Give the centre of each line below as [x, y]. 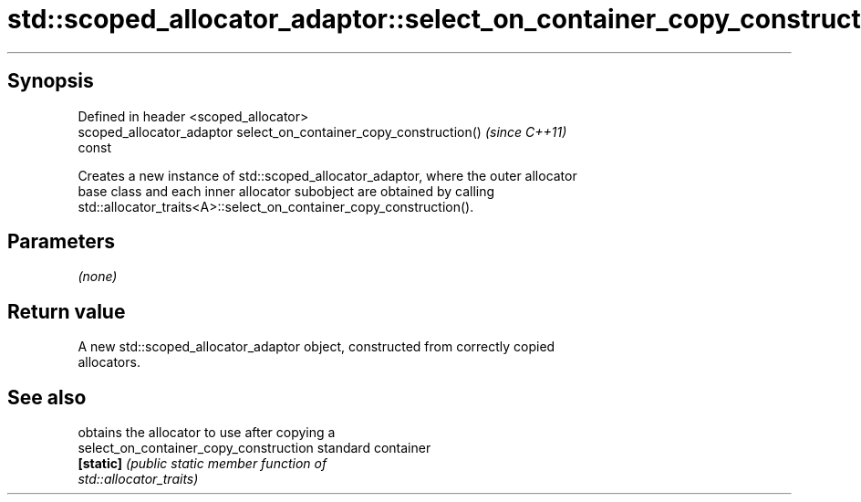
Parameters [61, 242]
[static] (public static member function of [202, 464]
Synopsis [51, 81]
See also [47, 397]
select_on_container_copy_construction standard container [254, 448]
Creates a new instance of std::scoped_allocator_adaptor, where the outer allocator [327, 175]
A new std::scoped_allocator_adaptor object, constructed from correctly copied [316, 347]
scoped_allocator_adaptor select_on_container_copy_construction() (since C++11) [322, 131]
